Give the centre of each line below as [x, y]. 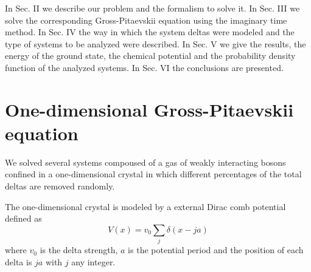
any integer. [93, 261]
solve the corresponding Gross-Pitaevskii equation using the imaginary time [146, 20]
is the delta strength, [79, 250]
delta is [19, 261]
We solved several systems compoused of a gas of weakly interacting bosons [145, 162]
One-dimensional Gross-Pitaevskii [149, 109]
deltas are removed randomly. [60, 186]
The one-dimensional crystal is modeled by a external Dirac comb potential [145, 206]
